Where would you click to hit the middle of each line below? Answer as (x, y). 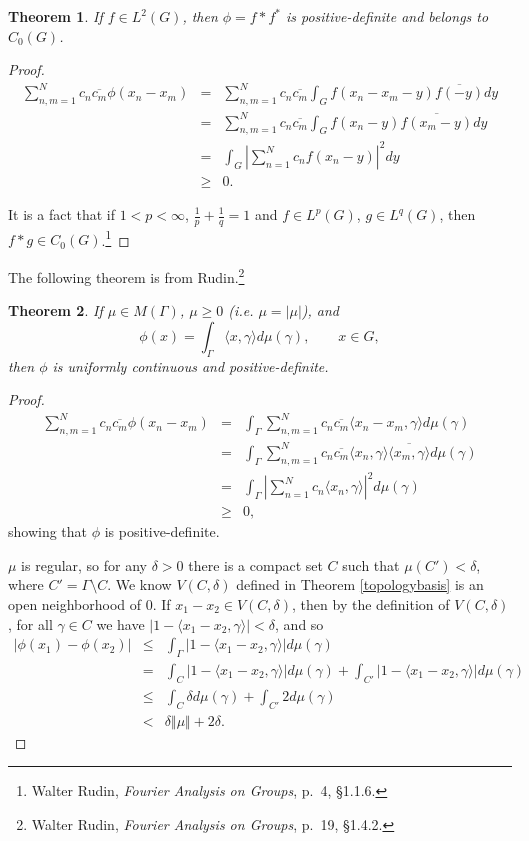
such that (371, 564)
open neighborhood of (75, 603)
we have (120, 623)
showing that (48, 531)
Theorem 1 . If (55, 16)
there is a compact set (255, 564)
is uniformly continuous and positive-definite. (190, 365)
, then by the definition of (371, 603)
